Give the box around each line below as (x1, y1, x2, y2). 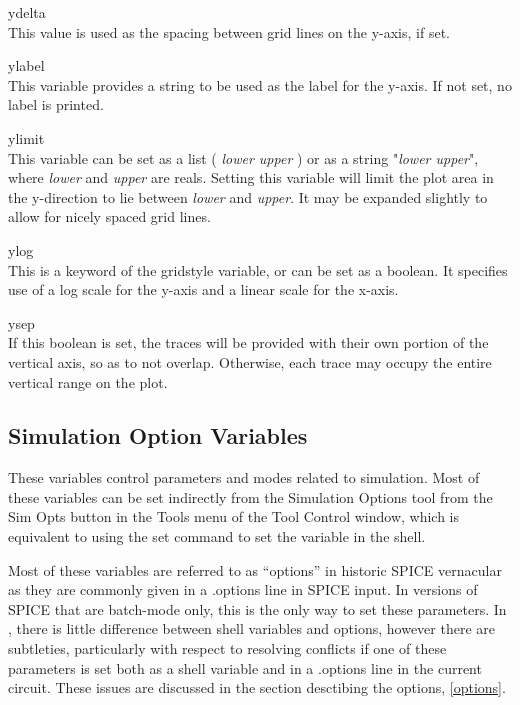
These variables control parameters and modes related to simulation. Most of (8, 467, 480, 488)
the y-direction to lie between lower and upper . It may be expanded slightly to (8, 186, 488, 207)
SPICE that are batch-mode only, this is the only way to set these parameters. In (8, 598, 507, 619)
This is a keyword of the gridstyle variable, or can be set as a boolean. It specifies (8, 259, 508, 280)
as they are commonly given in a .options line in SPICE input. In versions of (8, 579, 478, 600)
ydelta (8, 2, 46, 22)
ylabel (8, 55, 45, 76)
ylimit (8, 127, 45, 148)
